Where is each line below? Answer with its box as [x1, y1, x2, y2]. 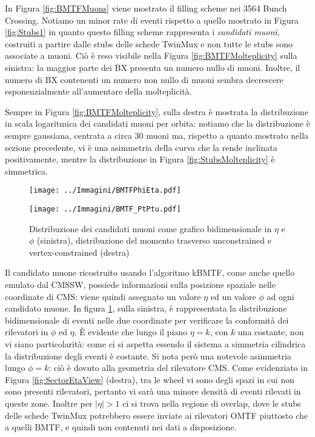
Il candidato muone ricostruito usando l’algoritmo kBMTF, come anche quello [5, 266, 295, 279]
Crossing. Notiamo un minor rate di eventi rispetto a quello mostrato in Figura [5, 13, 299, 26]
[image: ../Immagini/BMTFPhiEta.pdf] [29, 186, 181, 195]
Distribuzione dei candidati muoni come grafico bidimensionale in [29, 222, 272, 235]
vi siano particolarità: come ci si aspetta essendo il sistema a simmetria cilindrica [5, 337, 306, 350]
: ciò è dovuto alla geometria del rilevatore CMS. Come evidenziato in [48, 361, 308, 374]
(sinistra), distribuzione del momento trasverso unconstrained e [37, 234, 271, 247]
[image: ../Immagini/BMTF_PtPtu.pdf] [29, 204, 181, 213]
